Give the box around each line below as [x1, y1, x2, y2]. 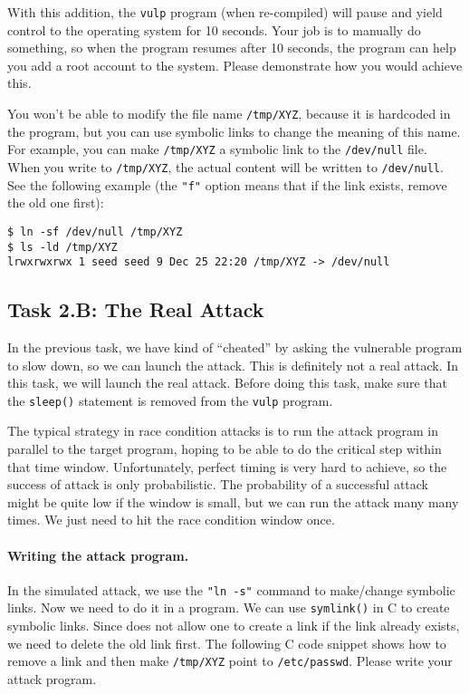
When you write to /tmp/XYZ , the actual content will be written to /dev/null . [7, 157, 444, 176]
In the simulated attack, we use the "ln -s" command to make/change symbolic [7, 580, 455, 599]
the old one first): [7, 193, 104, 212]
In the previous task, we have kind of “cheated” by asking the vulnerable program [7, 338, 463, 357]
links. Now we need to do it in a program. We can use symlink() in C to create [7, 598, 450, 617]
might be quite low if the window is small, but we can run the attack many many [7, 492, 459, 511]
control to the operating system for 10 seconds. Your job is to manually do [7, 20, 421, 39]
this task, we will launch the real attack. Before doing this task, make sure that [7, 373, 447, 392]
